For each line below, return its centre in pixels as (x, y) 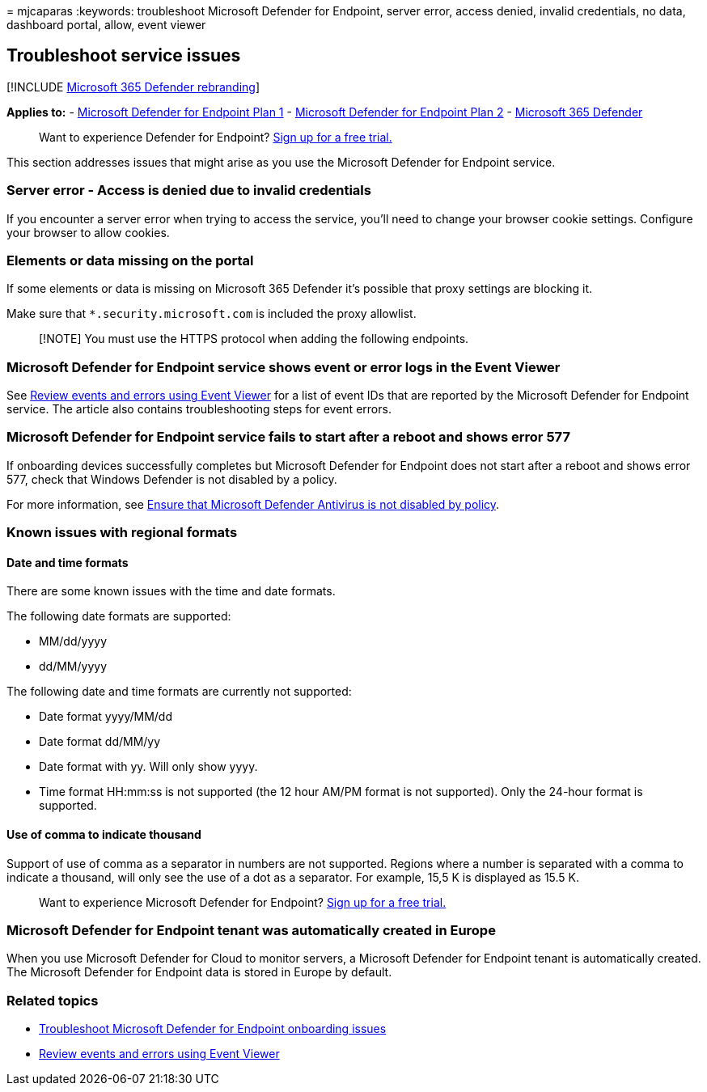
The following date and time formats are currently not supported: (179, 692)
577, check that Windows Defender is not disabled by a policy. (172, 479)
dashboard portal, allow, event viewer (106, 25)
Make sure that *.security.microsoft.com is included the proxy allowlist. (212, 314)
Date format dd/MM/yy (100, 742)
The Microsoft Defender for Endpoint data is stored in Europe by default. (199, 972)
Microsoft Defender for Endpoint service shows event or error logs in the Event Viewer (284, 367)
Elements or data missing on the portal (130, 260)
